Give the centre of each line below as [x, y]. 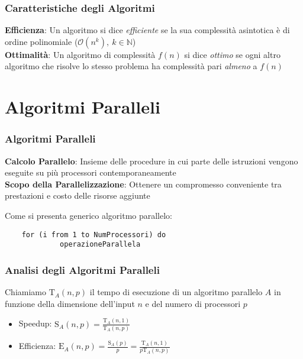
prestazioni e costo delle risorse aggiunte [78, 195]
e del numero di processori [193, 303]
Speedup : [35, 323]
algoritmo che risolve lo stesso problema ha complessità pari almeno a [131, 66]
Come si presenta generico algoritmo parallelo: [89, 215]
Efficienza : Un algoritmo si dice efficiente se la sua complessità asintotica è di [147, 30]
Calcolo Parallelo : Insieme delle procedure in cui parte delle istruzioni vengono [151, 161]
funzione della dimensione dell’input [70, 303]
